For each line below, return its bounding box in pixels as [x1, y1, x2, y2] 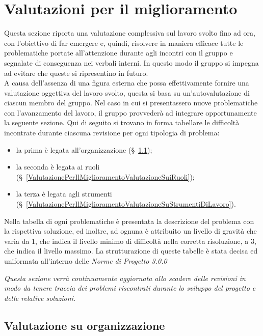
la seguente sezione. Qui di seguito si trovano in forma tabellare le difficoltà [4, 117, 240, 128]
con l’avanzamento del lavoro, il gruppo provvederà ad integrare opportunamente [4, 107, 257, 118]
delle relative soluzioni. [4, 292, 76, 303]
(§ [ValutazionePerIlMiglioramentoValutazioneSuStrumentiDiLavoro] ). [16, 199, 236, 209]
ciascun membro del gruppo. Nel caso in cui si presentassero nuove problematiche [4, 97, 258, 108]
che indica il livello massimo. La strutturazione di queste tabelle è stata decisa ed [4, 245, 258, 256]
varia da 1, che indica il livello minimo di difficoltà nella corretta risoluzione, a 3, [4, 235, 256, 246]
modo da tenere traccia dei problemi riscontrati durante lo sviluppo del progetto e [4, 283, 256, 293]
